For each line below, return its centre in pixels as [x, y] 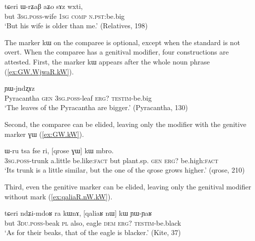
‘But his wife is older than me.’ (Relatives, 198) [76, 26]
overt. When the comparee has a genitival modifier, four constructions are [117, 52]
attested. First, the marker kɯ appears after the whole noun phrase [107, 61]
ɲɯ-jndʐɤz [20, 88]
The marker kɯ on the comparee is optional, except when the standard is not [122, 42]
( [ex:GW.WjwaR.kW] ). [39, 71]
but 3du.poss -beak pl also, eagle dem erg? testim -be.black [93, 222]
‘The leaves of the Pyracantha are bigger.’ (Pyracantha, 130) [96, 107]
